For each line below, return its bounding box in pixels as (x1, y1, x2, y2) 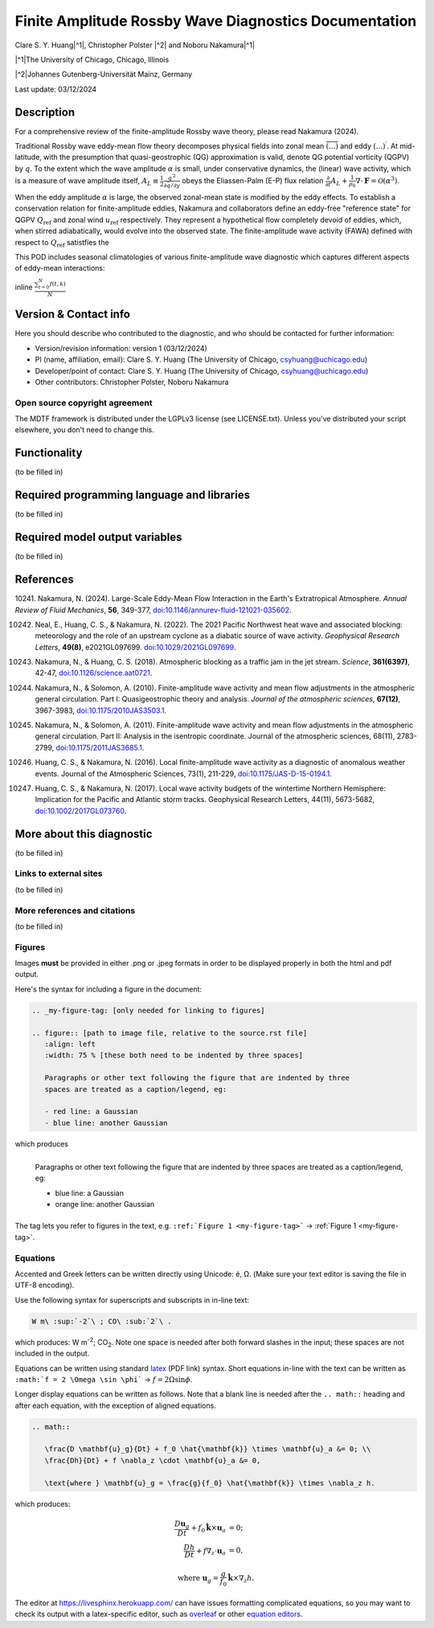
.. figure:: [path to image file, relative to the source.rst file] (31, 1029, 308, 1037)
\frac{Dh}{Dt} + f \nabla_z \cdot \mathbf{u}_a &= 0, (44, 1455, 261, 1465)
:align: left (44, 1040, 96, 1049)
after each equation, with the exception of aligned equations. (14, 1401, 216, 1410)
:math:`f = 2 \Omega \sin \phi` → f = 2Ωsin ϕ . (14, 1374, 193, 1384)
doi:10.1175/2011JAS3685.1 (55, 742, 142, 752)
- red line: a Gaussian (44, 1107, 138, 1116)
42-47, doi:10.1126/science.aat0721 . (35, 668, 153, 678)
